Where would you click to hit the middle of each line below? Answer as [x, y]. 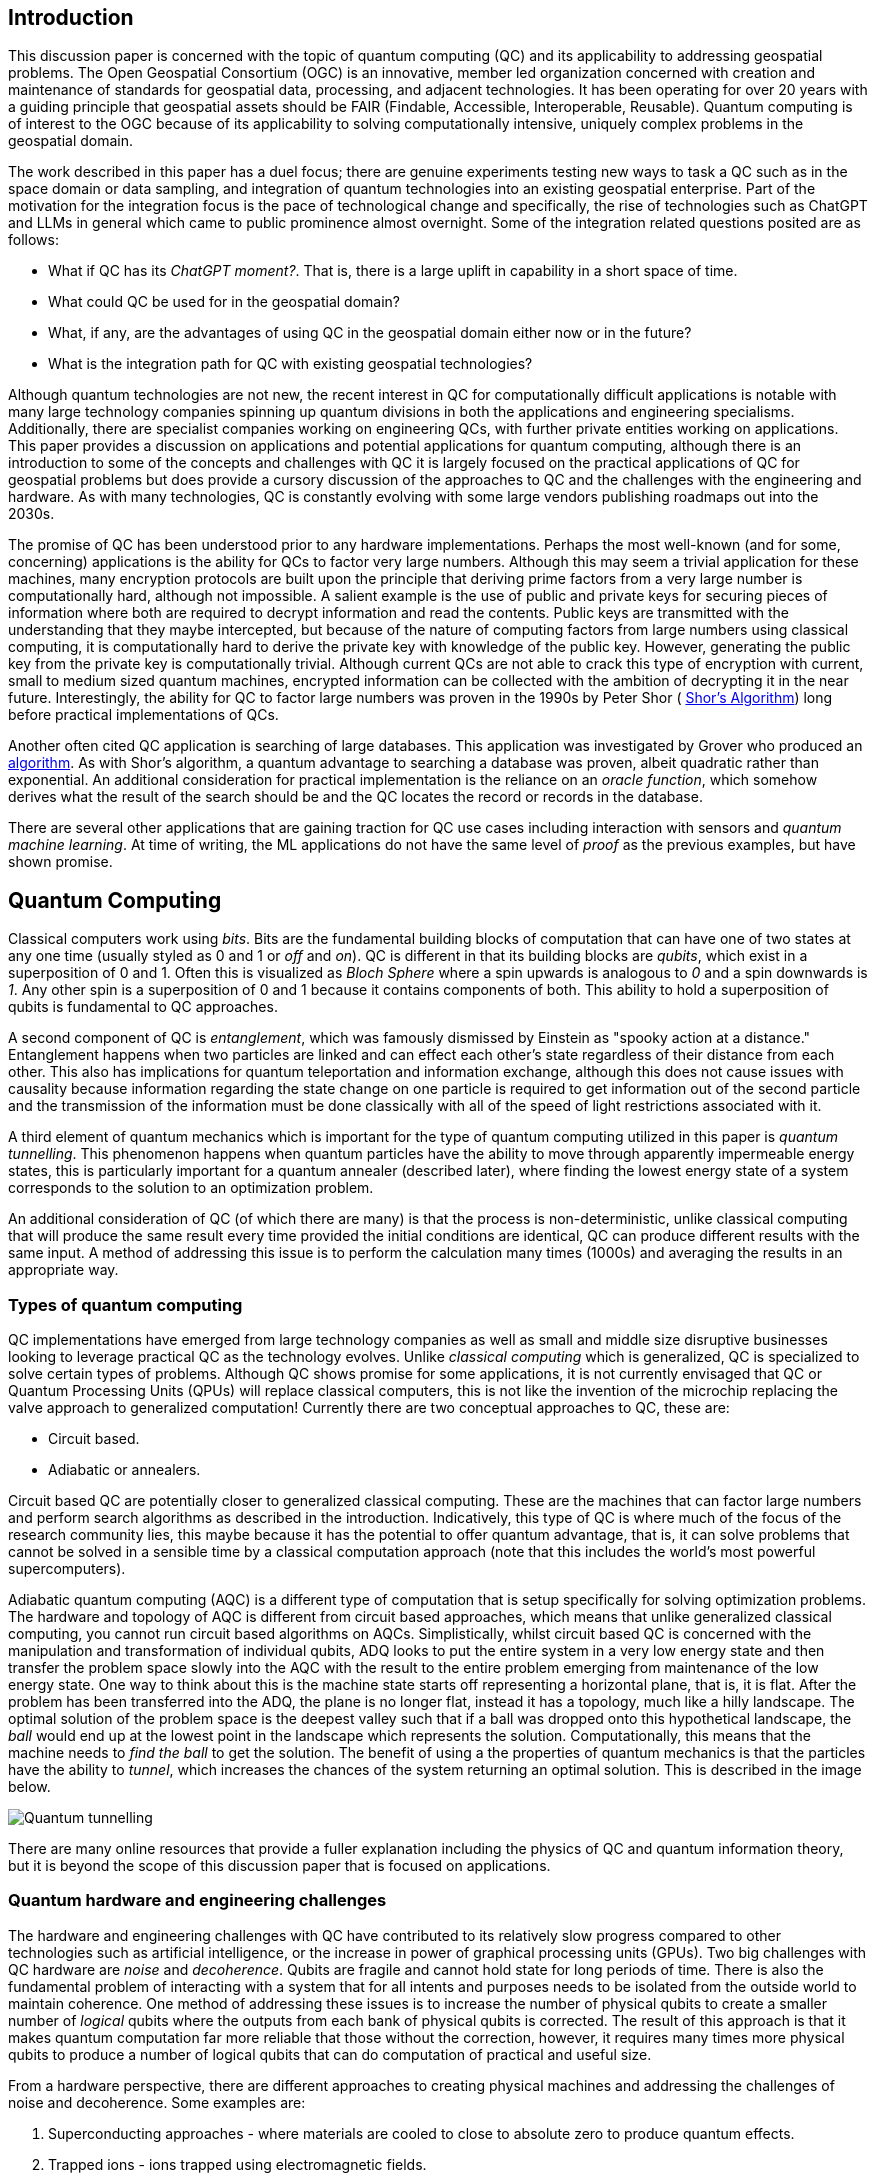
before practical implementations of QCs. [143, 715]
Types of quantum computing [125, 1304]
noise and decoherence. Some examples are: [157, 2102]
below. [29, 1787]
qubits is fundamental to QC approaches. [143, 1007]
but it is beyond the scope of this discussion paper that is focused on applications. [279, 1866]
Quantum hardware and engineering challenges [197, 1900]
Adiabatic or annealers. [124, 1470]
